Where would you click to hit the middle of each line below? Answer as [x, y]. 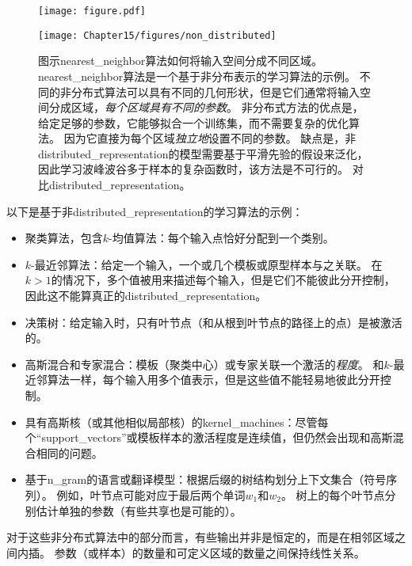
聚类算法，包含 [64, 238]
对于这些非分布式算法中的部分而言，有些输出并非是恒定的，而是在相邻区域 [200, 537]
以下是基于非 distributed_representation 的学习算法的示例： [155, 211]
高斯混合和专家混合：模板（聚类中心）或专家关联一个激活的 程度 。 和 [204, 364]
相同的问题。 [69, 452]
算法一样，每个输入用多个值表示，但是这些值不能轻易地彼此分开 [214, 380]
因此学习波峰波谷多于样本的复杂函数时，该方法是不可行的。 [193, 169]
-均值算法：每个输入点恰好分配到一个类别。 [221, 238]
